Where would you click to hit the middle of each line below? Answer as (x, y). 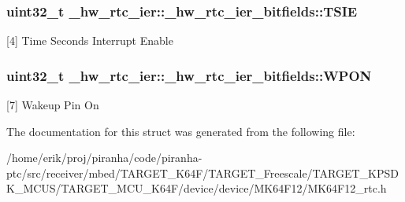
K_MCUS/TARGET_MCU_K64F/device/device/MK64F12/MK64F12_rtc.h (197, 188)
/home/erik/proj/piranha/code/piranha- (104, 158)
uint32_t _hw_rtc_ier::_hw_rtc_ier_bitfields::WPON (189, 75)
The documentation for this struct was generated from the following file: (181, 131)
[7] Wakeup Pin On (53, 105)
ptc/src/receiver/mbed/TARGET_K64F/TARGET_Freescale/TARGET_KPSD (202, 173)
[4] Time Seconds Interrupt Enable (90, 40)
